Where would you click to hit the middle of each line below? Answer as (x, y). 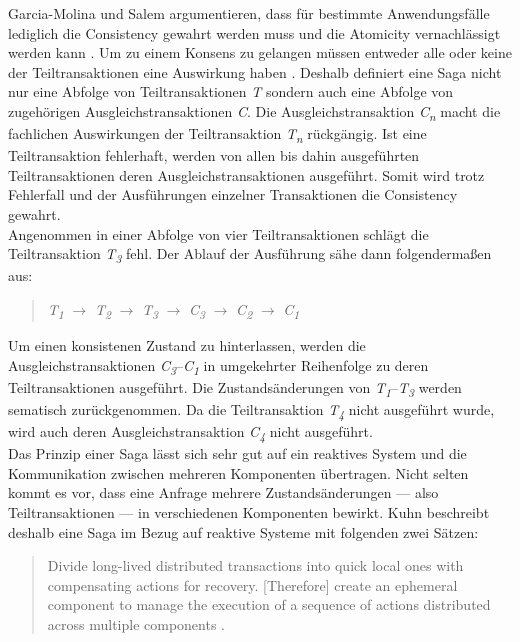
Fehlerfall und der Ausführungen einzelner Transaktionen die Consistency (233, 194)
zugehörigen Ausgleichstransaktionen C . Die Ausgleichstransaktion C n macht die (254, 112)
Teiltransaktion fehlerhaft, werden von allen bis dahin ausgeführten (214, 155)
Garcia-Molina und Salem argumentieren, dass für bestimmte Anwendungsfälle (249, 13)
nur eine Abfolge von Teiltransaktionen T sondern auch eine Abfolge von (231, 91)
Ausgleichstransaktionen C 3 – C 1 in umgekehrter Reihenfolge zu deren (218, 366)
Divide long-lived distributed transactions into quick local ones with (255, 565)
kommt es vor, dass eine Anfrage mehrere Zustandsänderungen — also (223, 492)
